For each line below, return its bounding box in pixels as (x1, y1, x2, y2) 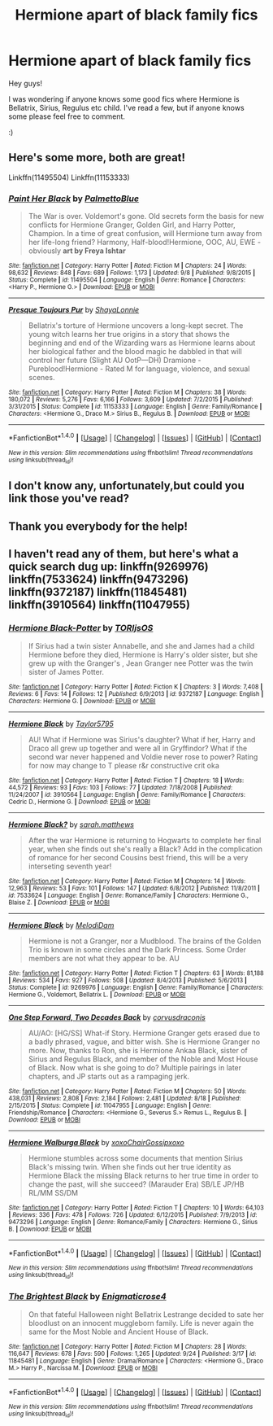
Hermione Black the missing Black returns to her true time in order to (28, 1170, 258, 1180)
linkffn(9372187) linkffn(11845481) (8, 585, 188, 599)
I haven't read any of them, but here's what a (8, 547, 239, 561)
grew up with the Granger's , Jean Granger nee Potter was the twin (28, 658, 253, 668)
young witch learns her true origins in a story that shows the (28, 330, 230, 339)
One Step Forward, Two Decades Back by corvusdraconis (8, 1012, 206, 1022)
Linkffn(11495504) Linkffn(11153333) (8, 173, 130, 182)
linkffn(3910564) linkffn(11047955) (8, 598, 191, 612)
